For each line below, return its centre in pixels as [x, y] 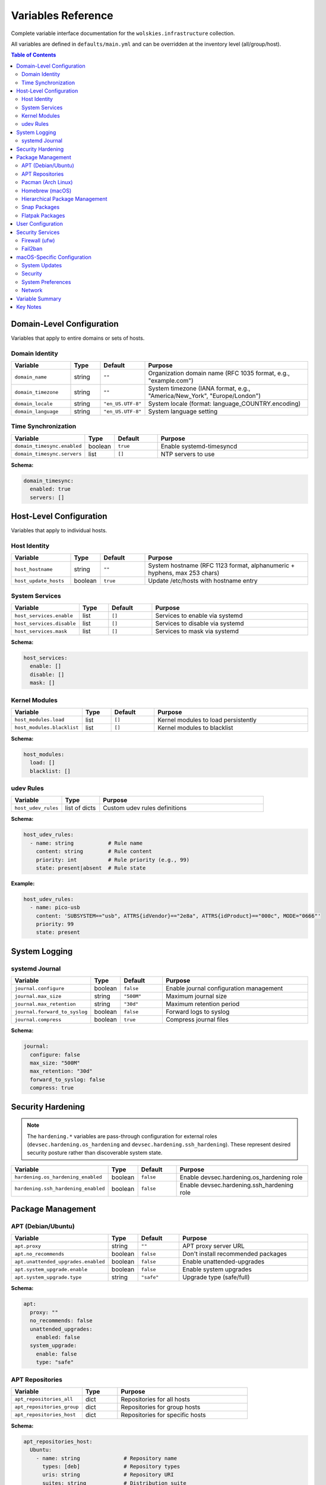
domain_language [37, 411]
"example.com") [171, 381]
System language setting [183, 412]
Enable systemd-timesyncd [199, 446]
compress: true [52, 1088]
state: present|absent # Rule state [91, 868]
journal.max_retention [45, 1004]
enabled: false [58, 1337]
